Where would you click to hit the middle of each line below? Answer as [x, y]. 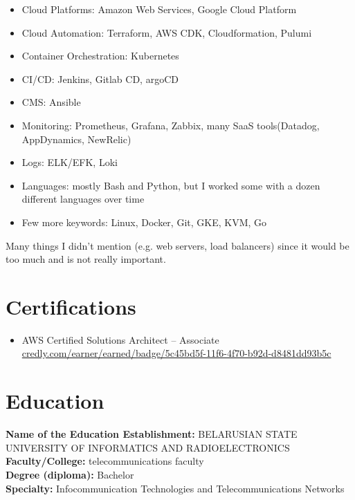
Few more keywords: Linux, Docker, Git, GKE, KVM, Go [144, 222]
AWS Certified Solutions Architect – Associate [120, 339]
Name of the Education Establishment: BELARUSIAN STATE [152, 434]
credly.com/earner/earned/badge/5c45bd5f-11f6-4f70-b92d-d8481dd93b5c [176, 353]
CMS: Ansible [51, 102]
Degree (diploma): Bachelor [70, 474]
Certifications [71, 306]
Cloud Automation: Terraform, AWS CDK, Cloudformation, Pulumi [167, 32]
